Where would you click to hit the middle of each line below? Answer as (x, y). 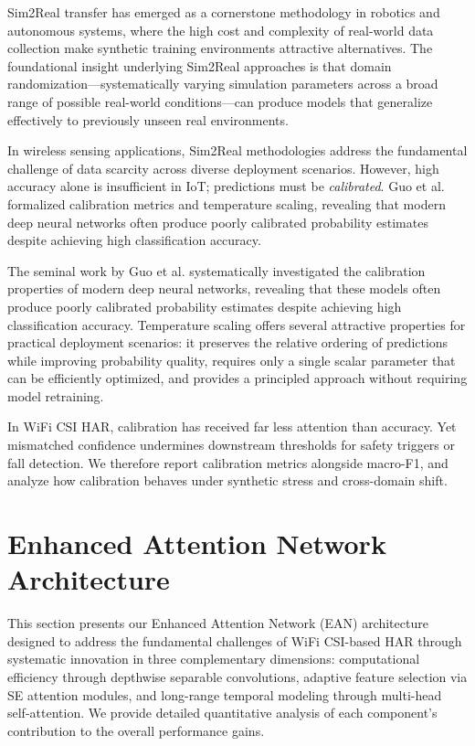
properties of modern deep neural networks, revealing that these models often (224, 288)
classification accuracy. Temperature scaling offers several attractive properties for (237, 324)
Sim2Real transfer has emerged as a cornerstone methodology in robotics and (224, 12)
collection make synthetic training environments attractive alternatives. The (220, 48)
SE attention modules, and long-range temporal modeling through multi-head (225, 694)
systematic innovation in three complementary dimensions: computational (214, 659)
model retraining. (56, 395)
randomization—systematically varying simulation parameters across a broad (223, 84)
